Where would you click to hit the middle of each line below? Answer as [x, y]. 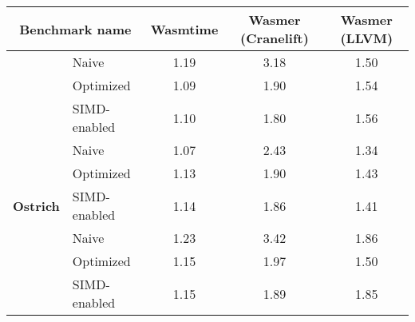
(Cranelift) [275, 38]
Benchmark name [75, 29]
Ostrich [36, 205]
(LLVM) [367, 38]
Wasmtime [184, 29]
